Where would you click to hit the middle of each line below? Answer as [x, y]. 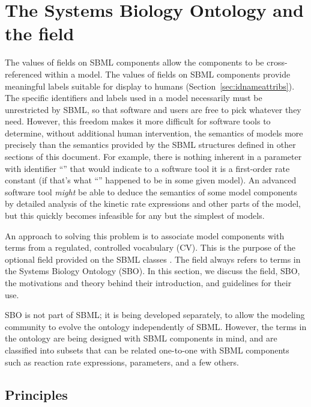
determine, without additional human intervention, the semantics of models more [154, 133]
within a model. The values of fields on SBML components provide [168, 74]
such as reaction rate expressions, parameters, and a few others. [122, 362]
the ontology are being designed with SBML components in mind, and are [141, 338]
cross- [277, 62]
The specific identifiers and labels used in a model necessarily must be [134, 98]
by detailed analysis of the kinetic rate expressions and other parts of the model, [153, 203]
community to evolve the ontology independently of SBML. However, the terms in [156, 326]
